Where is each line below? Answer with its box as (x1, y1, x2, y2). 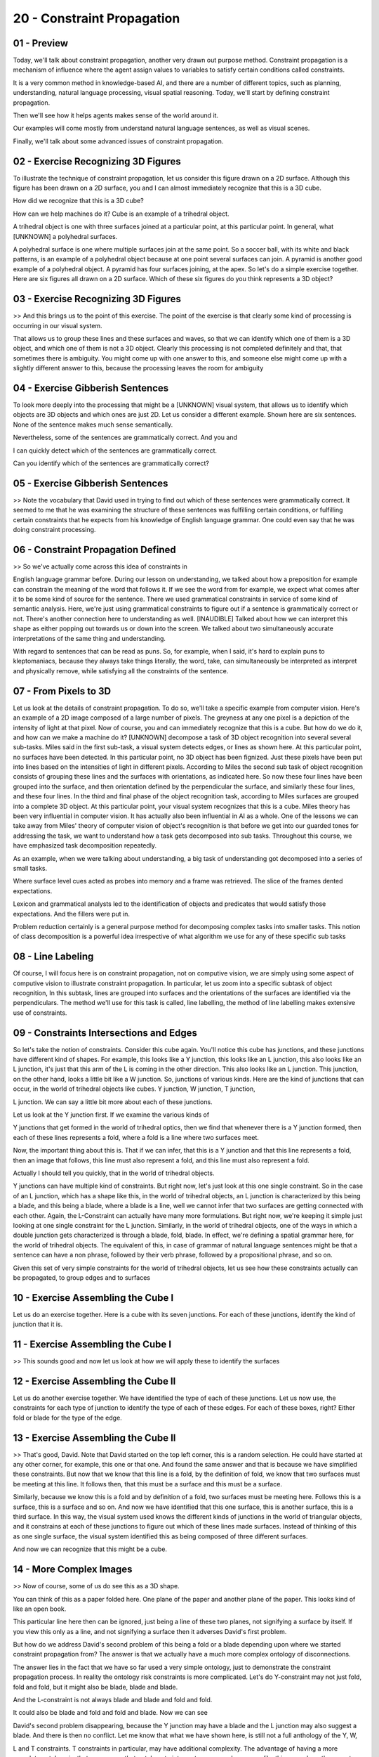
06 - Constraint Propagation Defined (13, 543, 177, 555)
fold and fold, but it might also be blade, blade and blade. (13, 1683, 178, 1691)
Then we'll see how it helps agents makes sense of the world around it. (13, 111, 219, 119)
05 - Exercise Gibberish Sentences (13, 477, 168, 489)
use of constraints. (13, 1009, 67, 1017)
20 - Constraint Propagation (13, 11, 180, 26)
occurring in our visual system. (13, 321, 102, 330)
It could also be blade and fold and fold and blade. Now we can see (13, 1709, 208, 1717)
